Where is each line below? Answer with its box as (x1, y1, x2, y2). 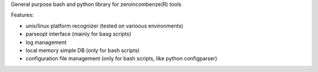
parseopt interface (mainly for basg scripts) (25, 30, 132, 37)
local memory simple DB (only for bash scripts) (25, 47, 140, 54)
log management (25, 39, 67, 46)
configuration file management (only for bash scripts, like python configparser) (25, 55, 217, 62)
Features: (11, 12, 34, 19)
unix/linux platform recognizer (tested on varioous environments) (25, 22, 184, 29)
